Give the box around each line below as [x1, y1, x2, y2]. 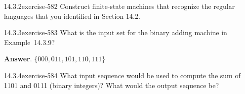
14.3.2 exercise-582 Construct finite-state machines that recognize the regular [4, 1, 235, 11]
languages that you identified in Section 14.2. [4, 10, 140, 21]
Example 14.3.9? [4, 37, 55, 47]
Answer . [4, 53, 32, 64]
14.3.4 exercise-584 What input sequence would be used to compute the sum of [4, 70, 241, 80]
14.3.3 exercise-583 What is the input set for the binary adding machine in [4, 27, 227, 38]
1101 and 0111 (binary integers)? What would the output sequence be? [4, 80, 219, 90]
